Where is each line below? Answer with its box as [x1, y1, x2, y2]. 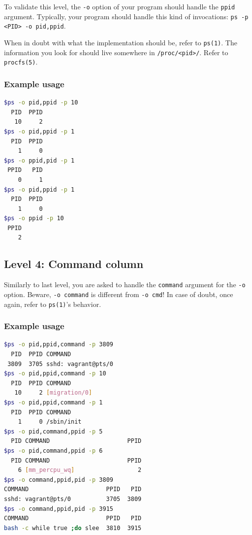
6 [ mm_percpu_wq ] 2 [18, 467, 142, 474]
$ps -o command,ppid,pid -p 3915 [4, 505, 113, 512]
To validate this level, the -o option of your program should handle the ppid [4, 1, 235, 11]
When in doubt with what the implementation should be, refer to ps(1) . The [4, 37, 237, 47]
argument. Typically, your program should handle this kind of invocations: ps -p [4, 11, 249, 21]
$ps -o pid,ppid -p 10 [4, 99, 78, 106]
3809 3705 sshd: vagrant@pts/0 [7, 360, 113, 368]
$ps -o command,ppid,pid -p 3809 [4, 476, 113, 483]
